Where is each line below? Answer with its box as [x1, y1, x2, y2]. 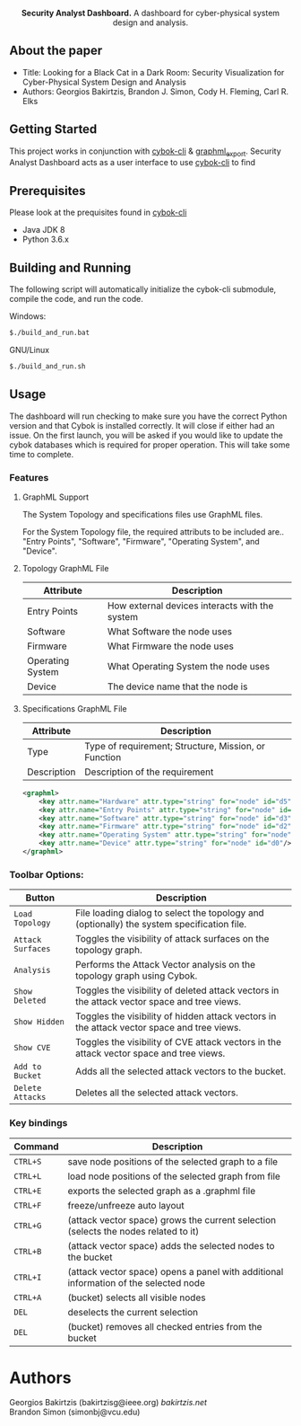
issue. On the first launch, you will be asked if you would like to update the [9, 430, 284, 440]
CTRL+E [13, 1185, 42, 1196]
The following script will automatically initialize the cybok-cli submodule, [9, 284, 277, 295]
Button [25, 891, 56, 904]
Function [84, 750, 122, 763]
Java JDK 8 [21, 225, 65, 235]
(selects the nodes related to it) [67, 1225, 200, 1237]
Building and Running [9, 260, 132, 275]
